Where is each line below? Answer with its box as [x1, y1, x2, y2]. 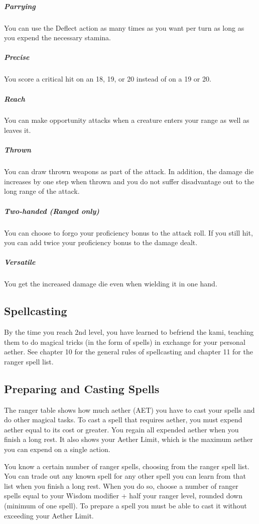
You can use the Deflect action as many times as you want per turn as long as [4, 22, 244, 33]
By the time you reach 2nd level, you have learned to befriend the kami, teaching [4, 327, 254, 337]
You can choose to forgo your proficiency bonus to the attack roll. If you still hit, [4, 227, 253, 238]
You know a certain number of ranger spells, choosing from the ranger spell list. [4, 461, 249, 471]
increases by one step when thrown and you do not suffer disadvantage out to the [4, 176, 254, 186]
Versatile [4, 257, 36, 267]
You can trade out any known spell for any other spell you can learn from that [4, 471, 246, 481]
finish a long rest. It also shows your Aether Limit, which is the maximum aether [4, 434, 253, 444]
